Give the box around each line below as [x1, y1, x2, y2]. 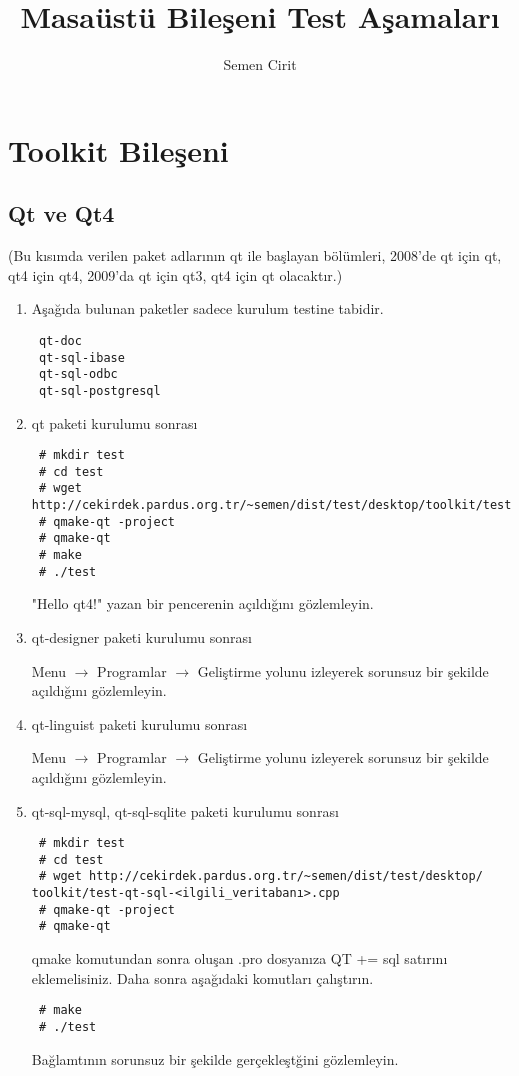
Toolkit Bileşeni [8, 129, 229, 170]
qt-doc [38, 333, 82, 348]
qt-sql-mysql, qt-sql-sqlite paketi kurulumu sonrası [31, 800, 339, 821]
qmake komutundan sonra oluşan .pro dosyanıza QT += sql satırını [31, 948, 448, 969]
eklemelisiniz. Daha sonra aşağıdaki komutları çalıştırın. [31, 967, 374, 988]
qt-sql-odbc [38, 367, 118, 382]
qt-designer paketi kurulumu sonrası [31, 626, 252, 647]
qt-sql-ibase [38, 350, 125, 365]
